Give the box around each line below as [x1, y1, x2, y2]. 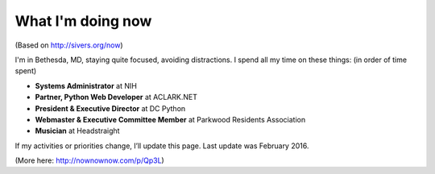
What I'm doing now [14, 12, 152, 30]
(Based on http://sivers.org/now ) [14, 40, 124, 50]
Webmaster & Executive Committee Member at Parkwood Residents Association [35, 114, 306, 124]
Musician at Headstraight [35, 126, 120, 136]
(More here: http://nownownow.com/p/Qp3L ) [14, 155, 164, 165]
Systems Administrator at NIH [35, 81, 137, 90]
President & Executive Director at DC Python [35, 103, 186, 113]
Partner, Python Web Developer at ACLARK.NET [35, 93, 197, 102]
